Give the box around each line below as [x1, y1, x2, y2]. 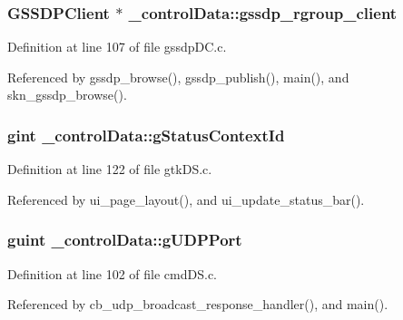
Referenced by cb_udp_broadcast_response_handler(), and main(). [7, 295, 388, 314]
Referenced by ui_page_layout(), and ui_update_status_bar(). [7, 189, 365, 208]
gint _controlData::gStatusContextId [7, 123, 285, 146]
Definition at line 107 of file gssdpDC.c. [7, 37, 227, 56]
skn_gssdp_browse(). [7, 85, 127, 104]
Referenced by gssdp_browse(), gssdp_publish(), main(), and [7, 67, 349, 86]
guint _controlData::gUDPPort [7, 228, 242, 251]
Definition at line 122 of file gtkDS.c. [7, 160, 212, 179]
